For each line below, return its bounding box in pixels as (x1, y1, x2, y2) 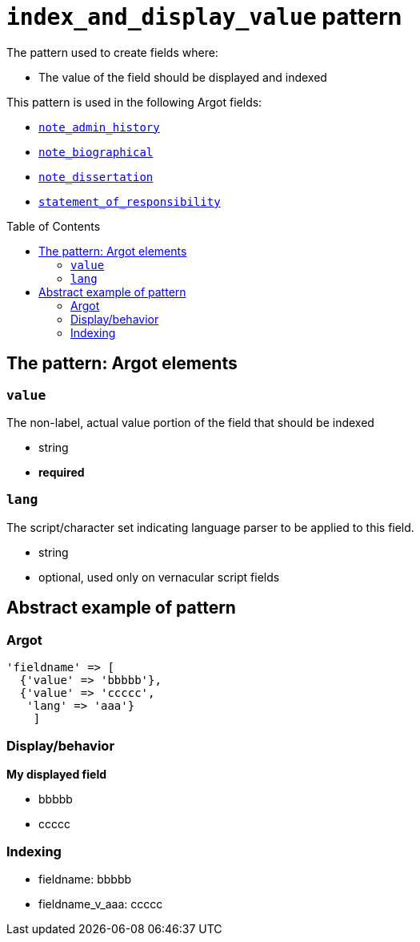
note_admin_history (38, 120, 160, 134)
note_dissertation (38, 170, 154, 183)
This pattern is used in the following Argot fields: (6, 95, 262, 109)
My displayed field (6, 767, 106, 781)
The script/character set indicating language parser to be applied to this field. (6, 520, 414, 534)
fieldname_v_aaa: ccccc (38, 897, 163, 912)
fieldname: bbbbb (38, 872, 132, 887)
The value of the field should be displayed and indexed (38, 70, 327, 84)
